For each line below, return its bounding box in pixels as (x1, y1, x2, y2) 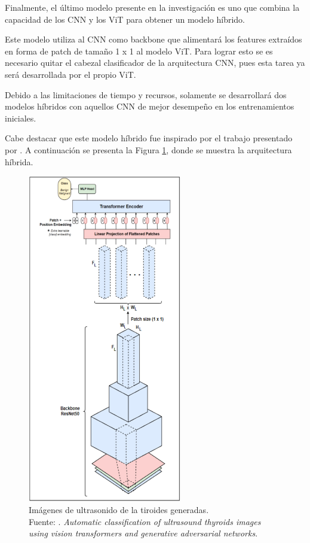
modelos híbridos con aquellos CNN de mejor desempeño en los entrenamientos (5, 100, 294, 113)
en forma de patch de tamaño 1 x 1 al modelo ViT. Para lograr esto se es (5, 44, 273, 57)
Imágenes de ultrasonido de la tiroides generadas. (29, 503, 209, 516)
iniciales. (5, 111, 36, 124)
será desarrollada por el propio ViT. (5, 68, 136, 80)
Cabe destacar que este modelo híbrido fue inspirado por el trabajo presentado (5, 132, 293, 144)
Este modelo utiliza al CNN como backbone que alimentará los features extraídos (5, 33, 302, 45)
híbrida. (5, 155, 33, 168)
